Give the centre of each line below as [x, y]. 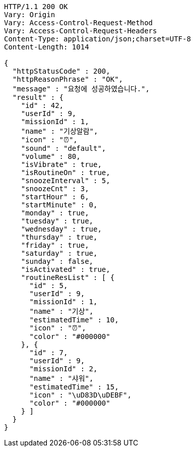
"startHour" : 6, [55, 197]
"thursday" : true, [59, 237]
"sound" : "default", [63, 148]
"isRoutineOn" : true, [66, 173]
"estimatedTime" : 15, [74, 387]
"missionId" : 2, [63, 369]
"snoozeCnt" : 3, [55, 189]
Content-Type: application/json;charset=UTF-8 [97, 39]
